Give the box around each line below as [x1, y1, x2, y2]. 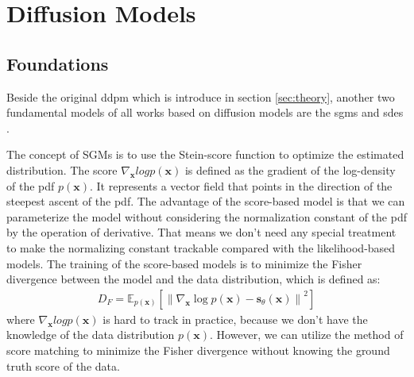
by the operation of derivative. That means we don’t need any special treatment [6, 224, 397, 240]
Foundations [6, 51, 109, 75]
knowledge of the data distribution [6, 326, 175, 343]
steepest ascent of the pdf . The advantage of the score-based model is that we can [6, 193, 405, 210]
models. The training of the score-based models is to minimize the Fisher [6, 255, 362, 271]
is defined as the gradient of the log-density [184, 161, 396, 178]
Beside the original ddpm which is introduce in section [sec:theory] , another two [6, 88, 395, 105]
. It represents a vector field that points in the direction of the [90, 177, 393, 194]
